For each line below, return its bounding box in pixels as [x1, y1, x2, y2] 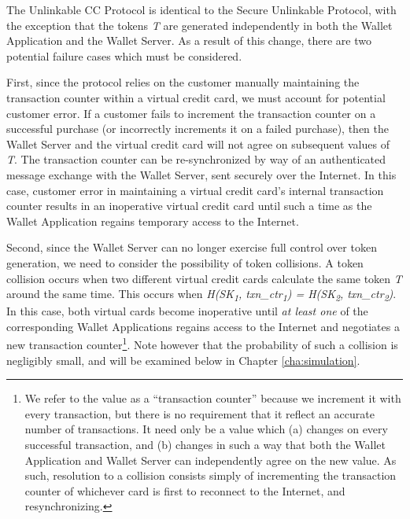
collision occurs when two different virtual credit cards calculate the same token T [6, 270, 402, 286]
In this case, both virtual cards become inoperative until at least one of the [6, 303, 368, 319]
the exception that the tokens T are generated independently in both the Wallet [6, 17, 393, 33]
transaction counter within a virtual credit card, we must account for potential [6, 89, 386, 105]
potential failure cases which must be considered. [6, 47, 242, 64]
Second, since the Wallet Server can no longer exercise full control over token [6, 239, 377, 256]
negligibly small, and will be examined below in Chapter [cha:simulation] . [6, 352, 360, 368]
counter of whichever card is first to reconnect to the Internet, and [24, 482, 345, 499]
